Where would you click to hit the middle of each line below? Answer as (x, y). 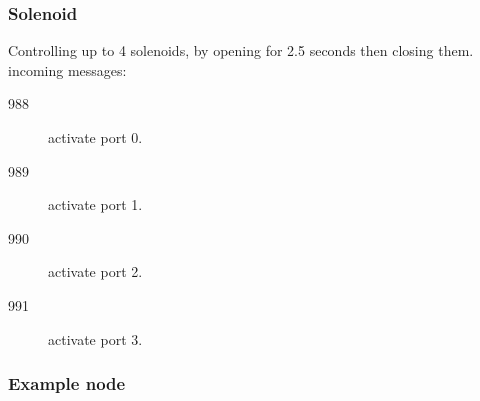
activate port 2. (95, 271)
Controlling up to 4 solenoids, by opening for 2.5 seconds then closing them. (241, 50)
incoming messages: (67, 69)
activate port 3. (95, 338)
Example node (67, 383)
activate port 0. (95, 137)
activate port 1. (95, 204)
